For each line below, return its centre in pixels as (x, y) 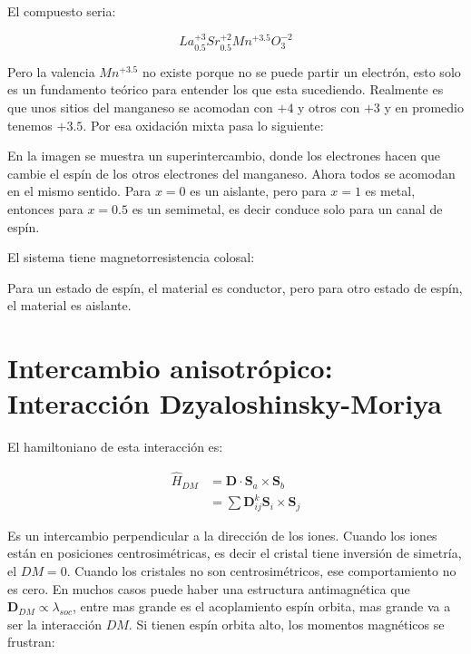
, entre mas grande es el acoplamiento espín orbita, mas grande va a (262, 606)
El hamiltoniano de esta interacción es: (115, 447)
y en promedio (424, 107)
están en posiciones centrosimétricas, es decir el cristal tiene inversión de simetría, (235, 553)
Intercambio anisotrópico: (170, 368)
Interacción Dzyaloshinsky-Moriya (225, 403)
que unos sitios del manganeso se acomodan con (140, 107)
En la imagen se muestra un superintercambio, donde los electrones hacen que (224, 156)
